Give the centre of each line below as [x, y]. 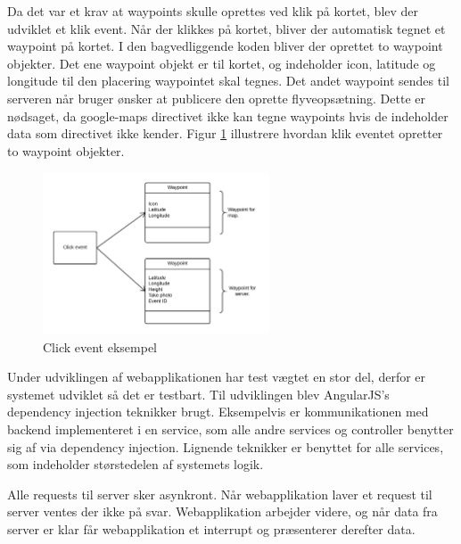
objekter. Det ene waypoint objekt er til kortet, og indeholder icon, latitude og [222, 63]
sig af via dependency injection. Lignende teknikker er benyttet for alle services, [226, 446]
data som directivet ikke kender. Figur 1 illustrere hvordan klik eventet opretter [225, 133]
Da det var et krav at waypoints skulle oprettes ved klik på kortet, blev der [213, 11]
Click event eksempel [100, 346]
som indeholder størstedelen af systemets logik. [136, 464]
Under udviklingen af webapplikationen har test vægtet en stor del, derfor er [217, 377]
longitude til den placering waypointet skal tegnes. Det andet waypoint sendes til [228, 81]
